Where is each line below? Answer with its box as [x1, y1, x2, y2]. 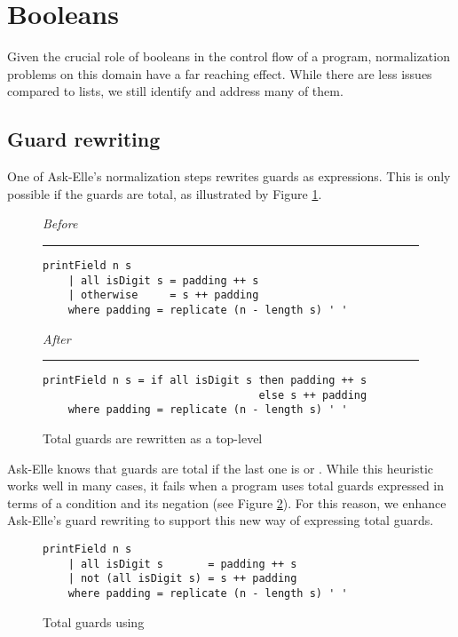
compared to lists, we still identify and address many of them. [7, 82, 343, 100]
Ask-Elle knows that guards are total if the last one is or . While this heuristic [7, 458, 433, 477]
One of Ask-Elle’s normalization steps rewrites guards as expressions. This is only [7, 167, 451, 186]
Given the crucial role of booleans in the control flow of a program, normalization [7, 47, 450, 66]
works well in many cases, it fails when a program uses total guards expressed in [7, 476, 444, 495]
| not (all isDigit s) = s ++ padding [67, 572, 297, 585]
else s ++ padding [258, 388, 367, 402]
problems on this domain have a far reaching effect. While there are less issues [7, 64, 432, 83]
